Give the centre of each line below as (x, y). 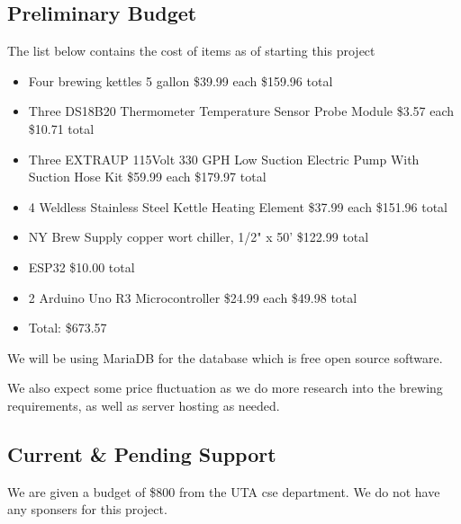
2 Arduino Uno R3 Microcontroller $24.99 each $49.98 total (193, 297)
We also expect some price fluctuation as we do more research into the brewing (225, 388)
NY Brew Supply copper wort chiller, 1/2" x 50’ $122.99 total (199, 237)
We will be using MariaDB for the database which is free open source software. (225, 357)
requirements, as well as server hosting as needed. (144, 405)
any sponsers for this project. (87, 509)
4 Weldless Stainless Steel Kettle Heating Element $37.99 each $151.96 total (238, 206)
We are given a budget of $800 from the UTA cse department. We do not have (224, 491)
